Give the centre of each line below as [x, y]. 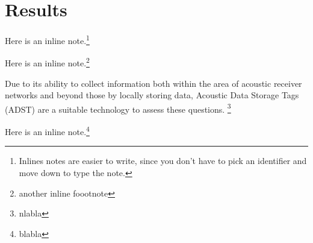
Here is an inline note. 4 [47, 131]
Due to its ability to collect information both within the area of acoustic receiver [153, 83]
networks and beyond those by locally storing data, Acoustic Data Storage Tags [152, 95]
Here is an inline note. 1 [47, 39]
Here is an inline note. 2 [47, 62]
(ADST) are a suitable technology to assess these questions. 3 [118, 108]
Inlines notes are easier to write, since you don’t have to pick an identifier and [163, 161]
